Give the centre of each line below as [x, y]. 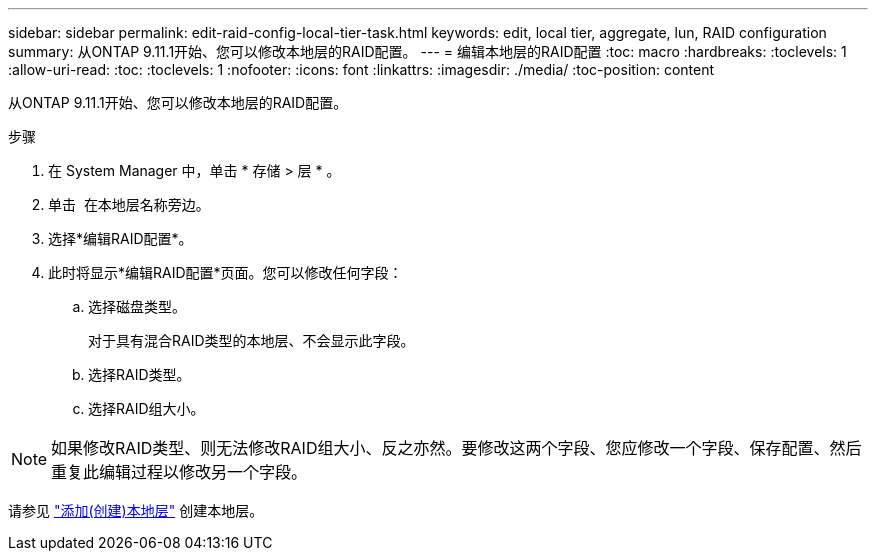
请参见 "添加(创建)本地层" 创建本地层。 [136, 510]
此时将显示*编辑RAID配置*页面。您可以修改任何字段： [225, 272]
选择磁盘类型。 [137, 306]
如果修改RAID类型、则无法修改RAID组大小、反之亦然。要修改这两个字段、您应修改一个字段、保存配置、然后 [456, 448]
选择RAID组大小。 [146, 408]
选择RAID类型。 [139, 374]
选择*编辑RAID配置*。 [120, 238]
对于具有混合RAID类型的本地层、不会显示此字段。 [251, 340]
